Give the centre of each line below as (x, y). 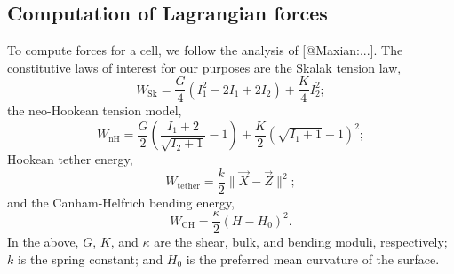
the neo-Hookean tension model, (95, 110)
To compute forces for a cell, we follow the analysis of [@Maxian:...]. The (205, 50)
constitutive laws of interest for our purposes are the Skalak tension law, (204, 67)
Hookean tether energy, (70, 159)
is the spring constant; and (90, 258)
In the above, (43, 242)
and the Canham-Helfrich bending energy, (121, 202)
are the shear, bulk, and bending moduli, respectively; (301, 242)
